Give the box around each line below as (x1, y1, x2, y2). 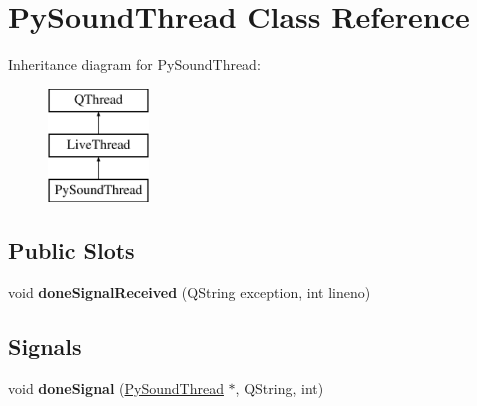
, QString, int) (235, 377, 324, 398)
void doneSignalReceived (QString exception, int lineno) (8, 281, 371, 302)
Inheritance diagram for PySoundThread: (8, 54, 261, 75)
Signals (8, 330, 82, 361)
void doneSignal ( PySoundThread (8, 377, 224, 398)
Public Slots (8, 235, 135, 266)
